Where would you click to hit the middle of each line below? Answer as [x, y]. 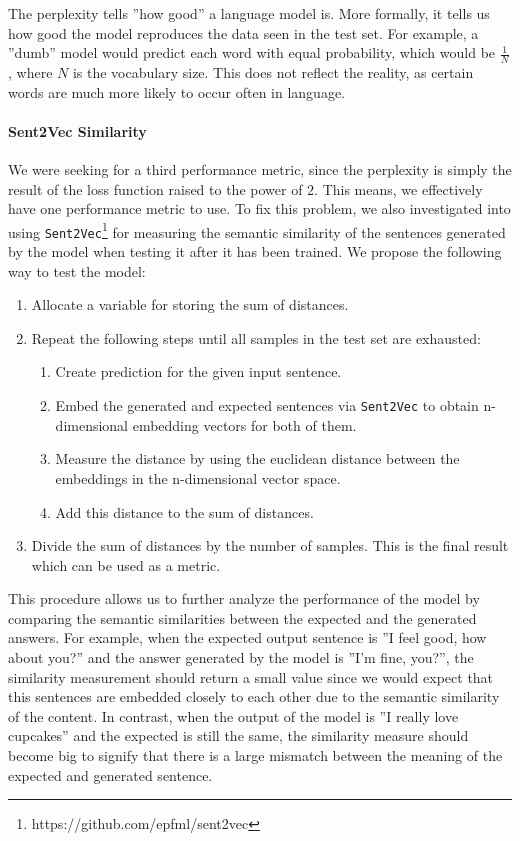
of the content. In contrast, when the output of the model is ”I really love [233, 715]
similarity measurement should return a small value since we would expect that [251, 676]
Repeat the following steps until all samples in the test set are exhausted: [256, 337]
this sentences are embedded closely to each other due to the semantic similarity [254, 696]
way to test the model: [77, 270]
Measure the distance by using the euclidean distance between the [257, 458]
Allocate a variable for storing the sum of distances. [190, 304]
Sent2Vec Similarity [77, 130]
